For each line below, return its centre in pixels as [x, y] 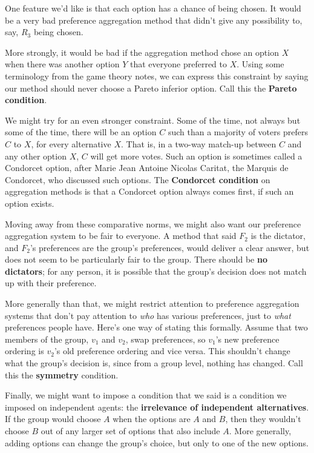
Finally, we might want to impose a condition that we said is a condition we [146, 395]
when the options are [152, 419]
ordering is [25, 351]
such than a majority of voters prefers [238, 132]
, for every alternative [71, 143]
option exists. [30, 203]
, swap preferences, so [165, 339]
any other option [36, 156]
